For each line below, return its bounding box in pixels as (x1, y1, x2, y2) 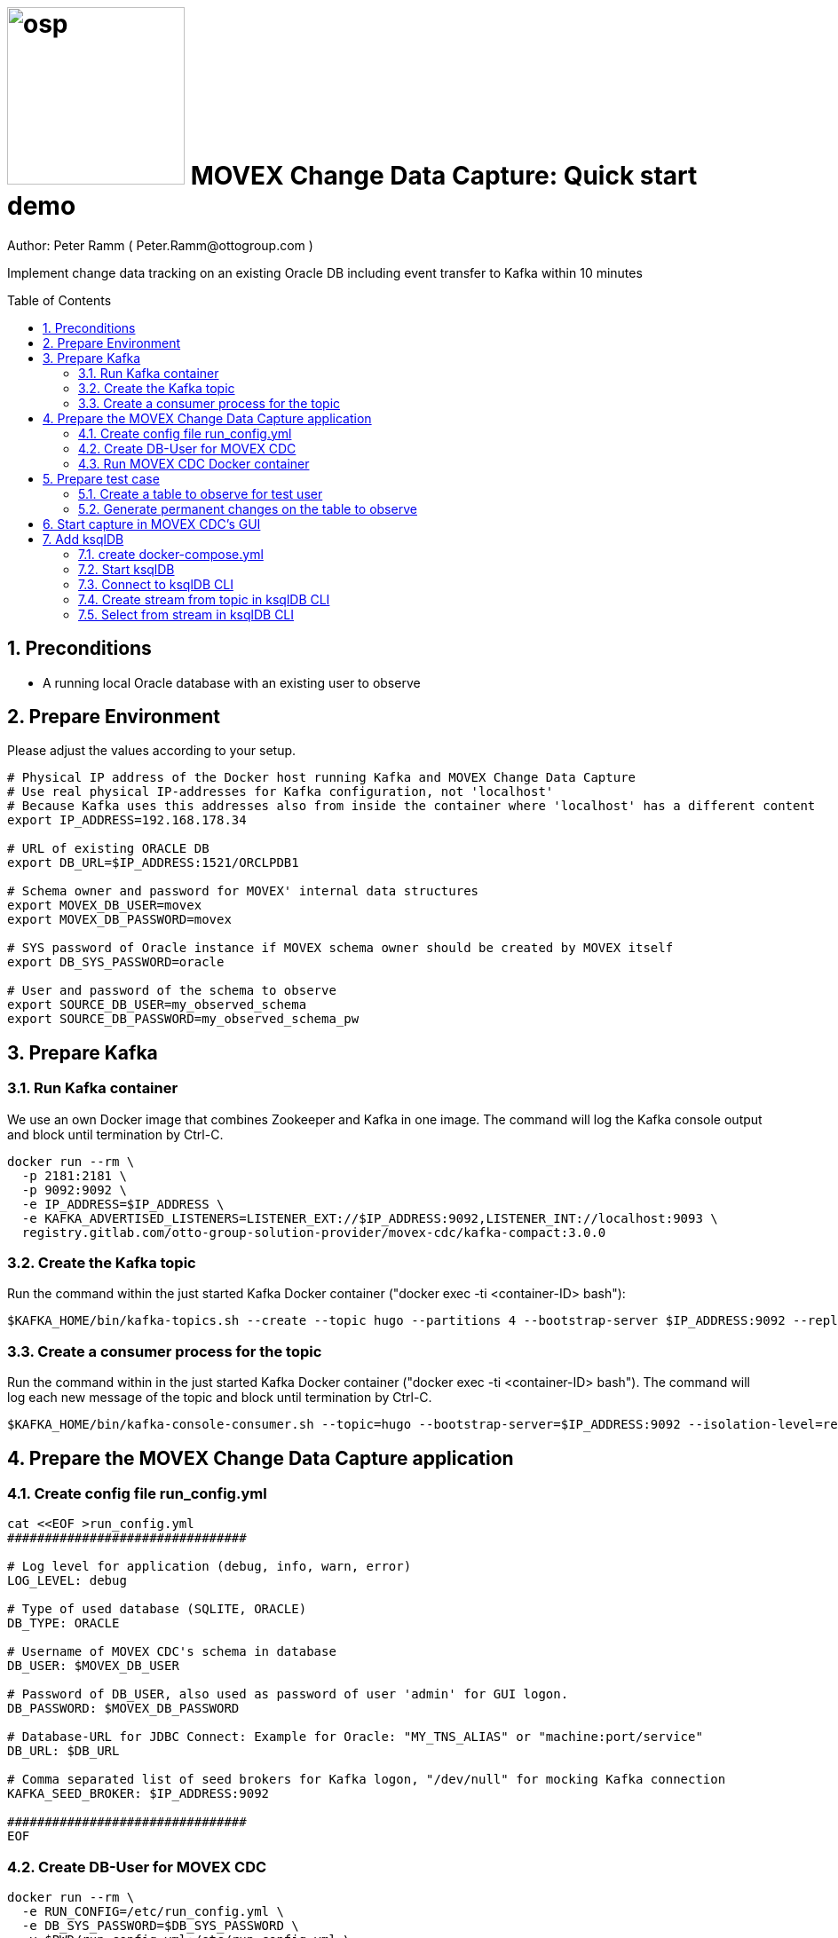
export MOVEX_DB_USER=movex (7, 898, 202, 913)
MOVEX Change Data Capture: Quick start (190, 161, 698, 191)
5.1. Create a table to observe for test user (78, 485, 323, 501)
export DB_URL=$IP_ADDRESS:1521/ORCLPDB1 (7, 855, 299, 871)
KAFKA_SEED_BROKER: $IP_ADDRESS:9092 (7, 1786, 270, 1801)
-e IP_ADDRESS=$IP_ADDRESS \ (21, 1196, 225, 1211)
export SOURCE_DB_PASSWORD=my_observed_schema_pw (7, 1012, 360, 1027)
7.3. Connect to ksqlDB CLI (78, 576, 233, 592)
